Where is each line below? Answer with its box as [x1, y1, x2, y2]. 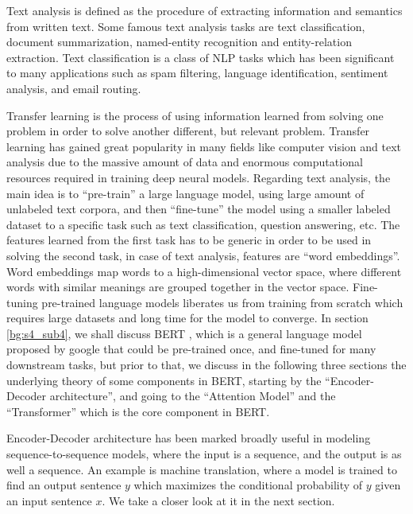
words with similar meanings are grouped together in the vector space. [6, 278, 349, 295]
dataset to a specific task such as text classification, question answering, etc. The [6, 216, 400, 232]
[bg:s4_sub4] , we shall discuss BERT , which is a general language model [6, 325, 362, 341]
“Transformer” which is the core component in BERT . [6, 403, 270, 419]
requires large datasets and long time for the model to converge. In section [6, 310, 369, 326]
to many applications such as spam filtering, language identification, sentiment [6, 64, 388, 81]
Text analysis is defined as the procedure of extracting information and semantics [6, 2, 403, 18]
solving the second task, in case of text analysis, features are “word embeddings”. [6, 247, 400, 263]
